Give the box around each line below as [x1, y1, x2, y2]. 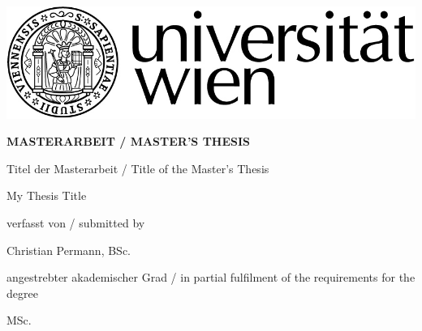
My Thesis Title [6, 187, 87, 204]
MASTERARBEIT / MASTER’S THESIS [6, 133, 251, 150]
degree [6, 284, 38, 301]
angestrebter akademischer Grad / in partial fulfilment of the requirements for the [6, 269, 416, 286]
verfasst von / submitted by [6, 214, 145, 231]
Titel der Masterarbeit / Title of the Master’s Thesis [6, 159, 269, 176]
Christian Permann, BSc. [6, 241, 131, 258]
